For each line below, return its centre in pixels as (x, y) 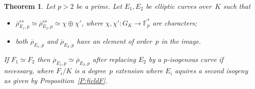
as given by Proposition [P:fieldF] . (56, 80)
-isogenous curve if (195, 59)
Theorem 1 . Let (30, 6)
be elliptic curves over (179, 6)
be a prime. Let (99, 6)
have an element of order (114, 41)
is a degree (90, 71)
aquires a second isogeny (211, 71)
